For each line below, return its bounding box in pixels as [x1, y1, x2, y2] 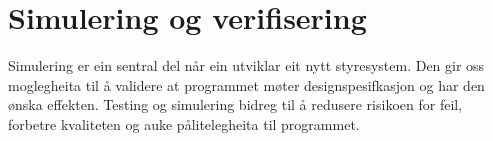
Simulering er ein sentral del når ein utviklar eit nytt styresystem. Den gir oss [8, 55, 485, 76]
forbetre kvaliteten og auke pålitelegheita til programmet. [8, 113, 360, 134]
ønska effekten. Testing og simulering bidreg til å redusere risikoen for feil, [8, 94, 463, 115]
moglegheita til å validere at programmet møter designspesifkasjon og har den [8, 74, 485, 95]
